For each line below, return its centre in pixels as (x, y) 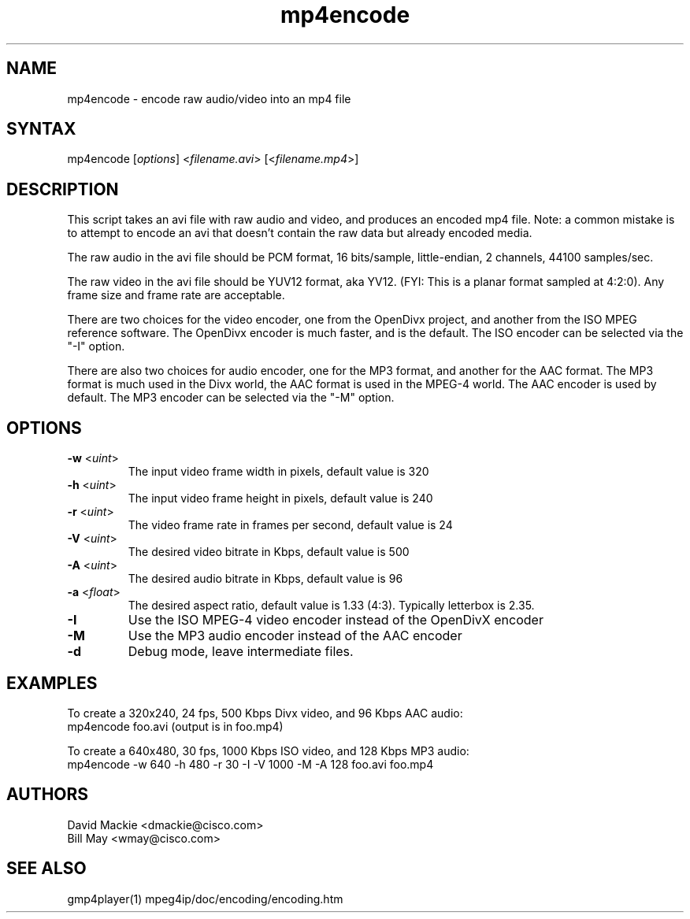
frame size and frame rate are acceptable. (176, 295)
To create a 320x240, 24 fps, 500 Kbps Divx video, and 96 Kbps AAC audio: (265, 713)
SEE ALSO (46, 869)
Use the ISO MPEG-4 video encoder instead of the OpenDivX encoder (336, 620)
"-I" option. (96, 346)
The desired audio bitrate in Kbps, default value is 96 (265, 579)
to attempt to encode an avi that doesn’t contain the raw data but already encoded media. (300, 233)
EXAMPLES (52, 683)
